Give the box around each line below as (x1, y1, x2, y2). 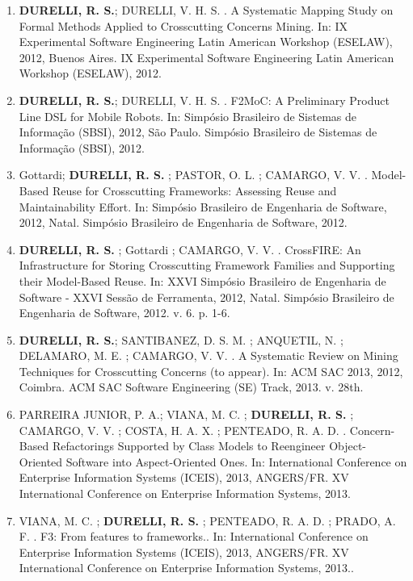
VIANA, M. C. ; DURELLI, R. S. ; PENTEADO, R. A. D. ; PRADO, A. (19, 512, 396, 529)
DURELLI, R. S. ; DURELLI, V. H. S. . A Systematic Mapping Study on (19, 2, 394, 18)
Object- (329, 437, 367, 454)
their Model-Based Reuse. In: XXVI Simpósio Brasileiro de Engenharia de (19, 272, 386, 289)
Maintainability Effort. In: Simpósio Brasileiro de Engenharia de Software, (19, 198, 387, 215)
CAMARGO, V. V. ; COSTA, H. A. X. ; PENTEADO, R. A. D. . (19, 421, 347, 438)
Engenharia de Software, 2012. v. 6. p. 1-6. (19, 304, 230, 321)
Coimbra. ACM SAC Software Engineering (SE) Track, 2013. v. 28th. (19, 378, 364, 395)
